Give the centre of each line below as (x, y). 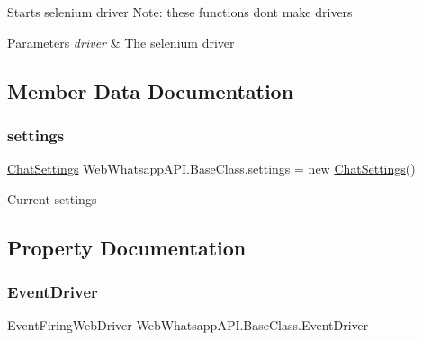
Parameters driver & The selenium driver (121, 42)
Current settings (52, 198)
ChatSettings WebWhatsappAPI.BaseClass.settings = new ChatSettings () (211, 169)
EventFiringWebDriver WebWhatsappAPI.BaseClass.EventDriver (188, 325)
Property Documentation (127, 247)
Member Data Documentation (151, 90)
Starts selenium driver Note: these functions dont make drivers (180, 12)
